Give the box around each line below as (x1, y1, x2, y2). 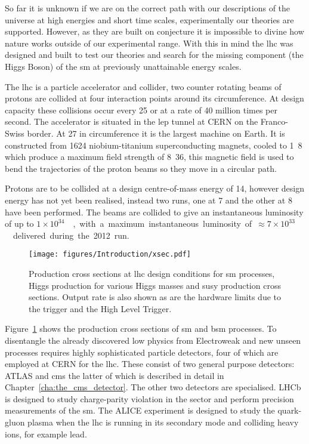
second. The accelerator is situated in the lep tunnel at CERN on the (5, 115, 258, 128)
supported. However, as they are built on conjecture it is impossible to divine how (5, 25, 304, 38)
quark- (277, 404, 302, 417)
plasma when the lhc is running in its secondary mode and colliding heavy (27, 416, 299, 428)
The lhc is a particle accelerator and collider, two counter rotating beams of (5, 80, 282, 92)
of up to (5, 217, 34, 230)
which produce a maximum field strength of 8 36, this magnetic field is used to (5, 150, 294, 163)
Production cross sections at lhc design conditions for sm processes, (29, 267, 275, 279)
